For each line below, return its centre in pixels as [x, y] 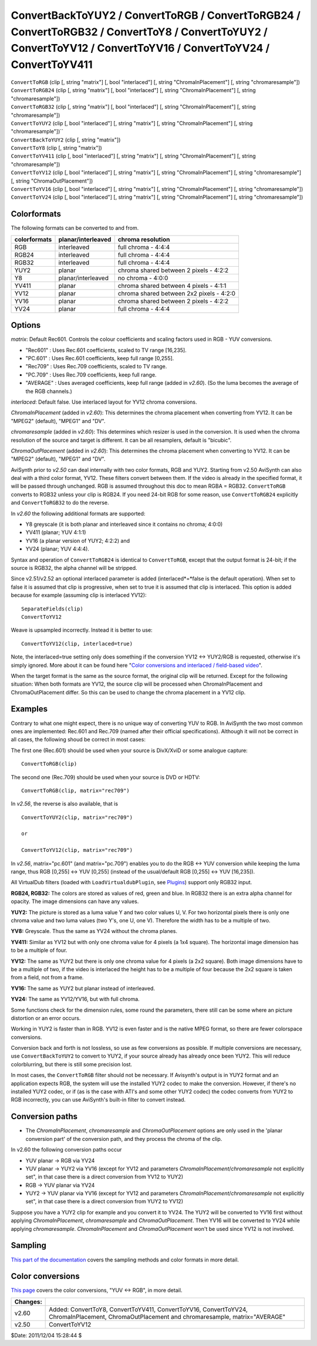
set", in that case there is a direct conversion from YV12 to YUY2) [104, 1177]
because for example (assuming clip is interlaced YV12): [79, 595]
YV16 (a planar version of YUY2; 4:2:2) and [78, 541]
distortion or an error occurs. [46, 1018]
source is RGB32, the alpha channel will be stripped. [74, 568]
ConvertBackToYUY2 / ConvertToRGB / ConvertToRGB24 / [156, 15]
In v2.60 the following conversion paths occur [66, 1150]
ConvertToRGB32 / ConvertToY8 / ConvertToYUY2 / [139, 32]
